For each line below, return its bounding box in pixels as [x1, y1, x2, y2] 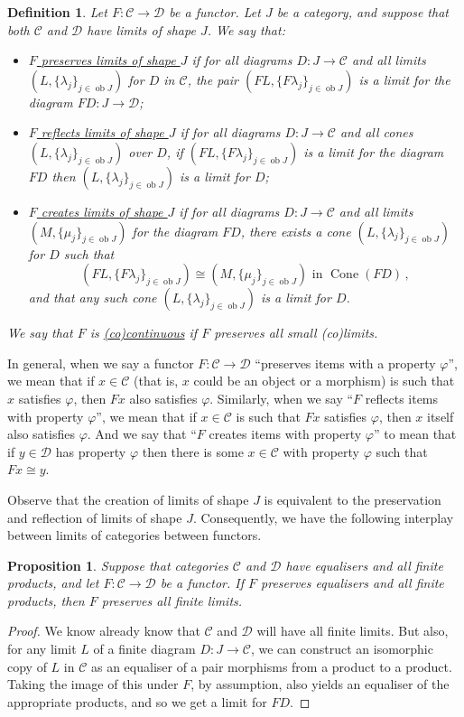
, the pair [187, 70, 238, 88]
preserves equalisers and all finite [261, 573, 444, 592]
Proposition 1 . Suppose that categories [7, 555, 228, 574]
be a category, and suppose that [276, 3, 449, 21]
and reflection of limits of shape [7, 507, 182, 526]
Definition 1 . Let [7, 3, 107, 21]
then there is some [142, 442, 244, 461]
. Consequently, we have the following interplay [192, 507, 454, 526]
